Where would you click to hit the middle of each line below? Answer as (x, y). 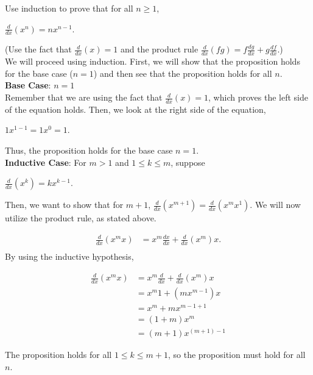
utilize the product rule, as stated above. (81, 218)
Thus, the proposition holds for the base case (89, 150)
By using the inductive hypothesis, (69, 256)
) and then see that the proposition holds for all (183, 73)
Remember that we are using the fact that (84, 97)
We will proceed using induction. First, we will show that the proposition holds (153, 61)
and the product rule (159, 49)
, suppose (188, 162)
